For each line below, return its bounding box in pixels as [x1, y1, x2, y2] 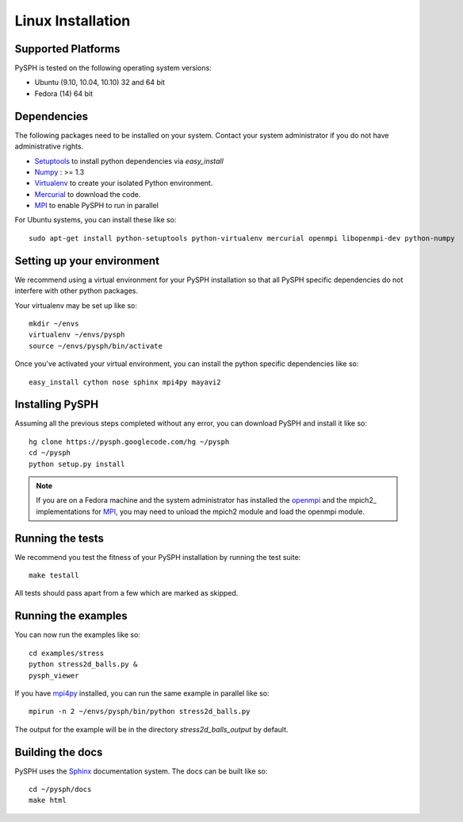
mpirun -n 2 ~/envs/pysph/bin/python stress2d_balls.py [29, 707, 251, 716]
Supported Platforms [14, 42, 121, 56]
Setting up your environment [14, 254, 160, 268]
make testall [29, 571, 79, 580]
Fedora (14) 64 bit [34, 88, 94, 98]
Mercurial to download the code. [34, 189, 141, 199]
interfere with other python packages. [14, 286, 139, 295]
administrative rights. [14, 141, 84, 151]
